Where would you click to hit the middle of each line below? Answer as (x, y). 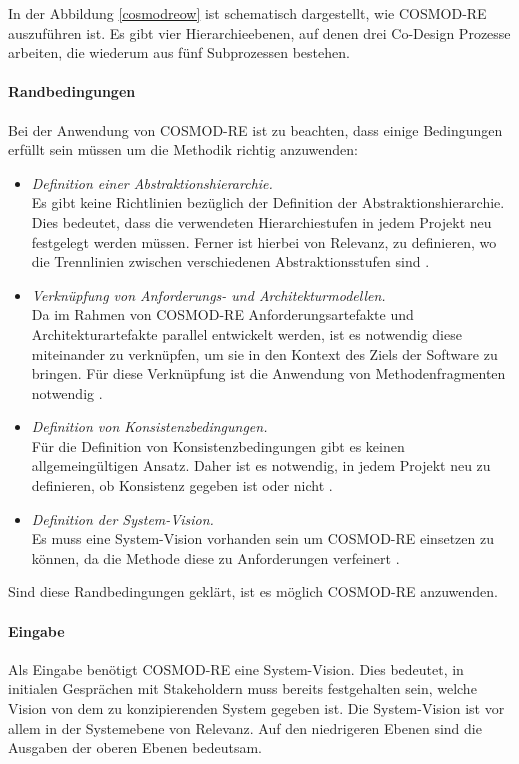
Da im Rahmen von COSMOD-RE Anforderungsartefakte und (222, 314)
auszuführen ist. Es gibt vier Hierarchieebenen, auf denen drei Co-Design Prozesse (259, 32)
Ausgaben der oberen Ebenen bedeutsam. (135, 747)
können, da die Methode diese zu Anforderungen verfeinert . (215, 557)
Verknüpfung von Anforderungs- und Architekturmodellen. (208, 294)
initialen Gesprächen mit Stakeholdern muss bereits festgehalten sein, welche (242, 688)
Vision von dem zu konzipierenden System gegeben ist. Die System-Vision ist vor (256, 708)
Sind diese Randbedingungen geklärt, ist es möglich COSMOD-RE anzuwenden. (253, 591)
